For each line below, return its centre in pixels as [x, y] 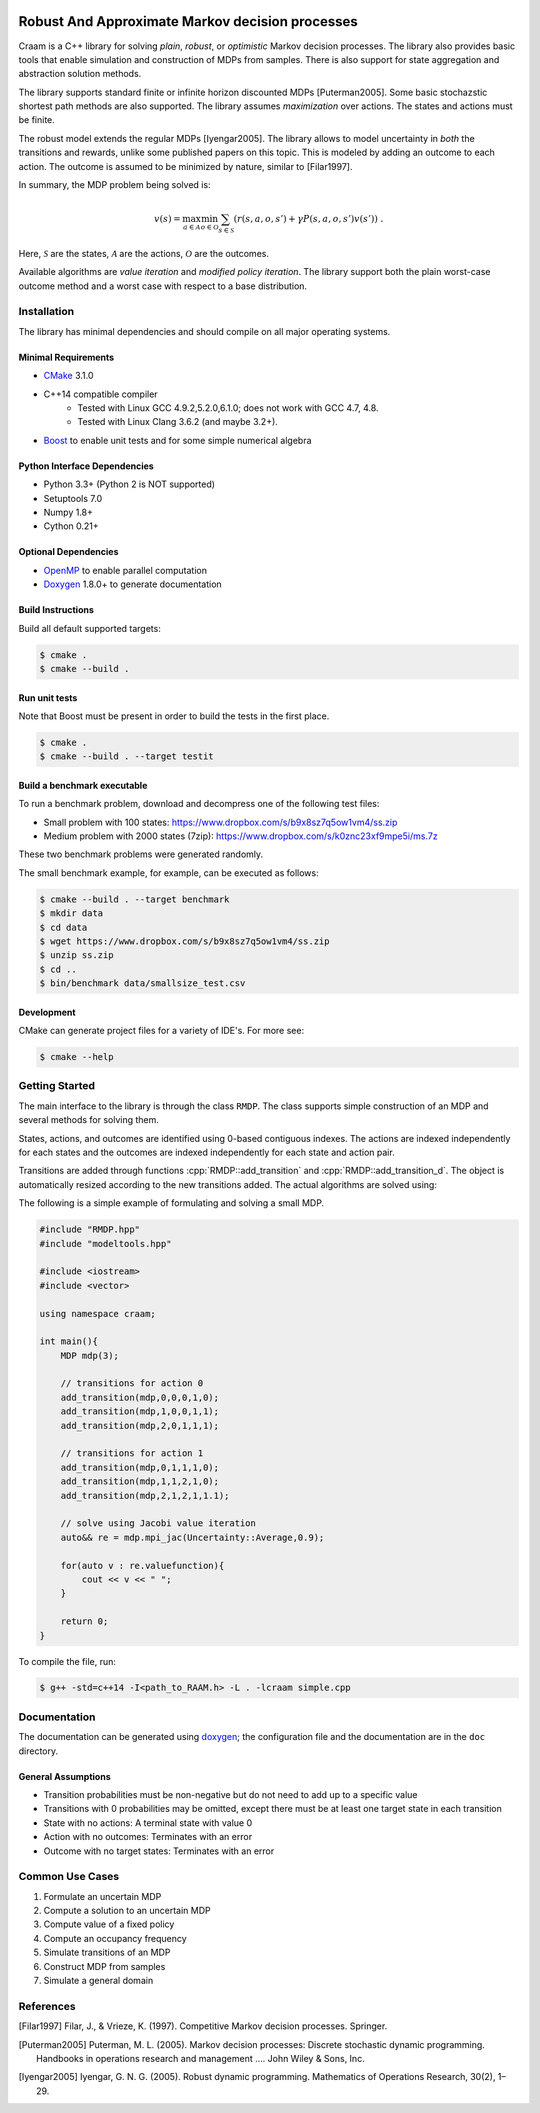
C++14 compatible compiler [101, 394]
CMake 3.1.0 [68, 376]
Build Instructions [56, 610]
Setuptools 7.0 [73, 498]
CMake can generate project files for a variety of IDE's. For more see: [161, 1031]
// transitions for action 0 [132, 1383]
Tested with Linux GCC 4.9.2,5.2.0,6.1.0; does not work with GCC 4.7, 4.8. [228, 408]
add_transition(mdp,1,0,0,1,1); [140, 1411]
